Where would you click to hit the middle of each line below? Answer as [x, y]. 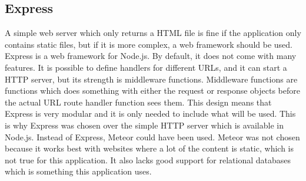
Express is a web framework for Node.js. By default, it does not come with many [151, 56]
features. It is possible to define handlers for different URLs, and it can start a [146, 67]
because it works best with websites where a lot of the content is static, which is [149, 148]
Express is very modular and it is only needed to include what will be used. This [150, 113]
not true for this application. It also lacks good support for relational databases [148, 159]
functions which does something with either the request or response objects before [152, 90]
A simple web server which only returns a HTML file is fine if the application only [153, 33]
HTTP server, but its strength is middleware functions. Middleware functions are [151, 79]
